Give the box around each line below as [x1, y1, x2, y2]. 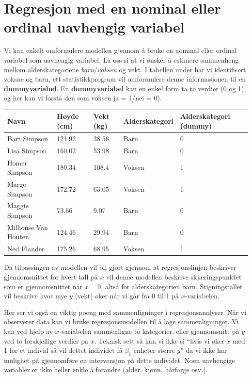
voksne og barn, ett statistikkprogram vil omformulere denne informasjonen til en [4, 74, 246, 84]
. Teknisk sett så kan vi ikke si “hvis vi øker [94, 335, 224, 345]
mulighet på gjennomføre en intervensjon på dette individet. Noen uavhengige [4, 355, 235, 365]
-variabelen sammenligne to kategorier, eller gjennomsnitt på [59, 326, 239, 336]
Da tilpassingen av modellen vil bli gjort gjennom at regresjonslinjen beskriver [4, 262, 236, 272]
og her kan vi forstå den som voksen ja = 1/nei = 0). [4, 93, 162, 103]
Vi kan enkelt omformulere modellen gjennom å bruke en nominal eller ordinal [4, 45, 237, 55]
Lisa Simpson [7, 145, 47, 155]
